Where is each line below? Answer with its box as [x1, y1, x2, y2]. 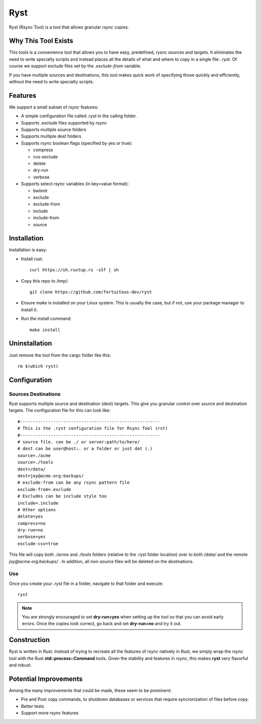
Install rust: [21, 256, 43, 262]
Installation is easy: [9, 247, 47, 253]
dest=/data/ [17, 466, 46, 472]
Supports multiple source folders [21, 126, 87, 133]
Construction [9, 636, 50, 644]
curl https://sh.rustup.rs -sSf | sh [29, 267, 119, 273]
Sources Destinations [9, 391, 61, 397]
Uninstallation [9, 339, 52, 347]
